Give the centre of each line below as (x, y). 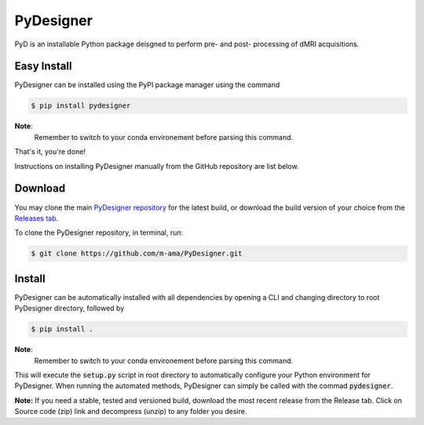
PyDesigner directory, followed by (69, 308)
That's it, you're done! (50, 152)
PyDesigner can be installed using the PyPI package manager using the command (147, 85)
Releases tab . (37, 218)
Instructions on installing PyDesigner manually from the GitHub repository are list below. (157, 166)
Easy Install (43, 66)
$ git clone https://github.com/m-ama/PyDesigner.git (137, 254)
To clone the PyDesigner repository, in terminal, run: (99, 233)
